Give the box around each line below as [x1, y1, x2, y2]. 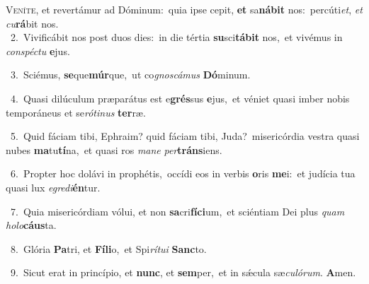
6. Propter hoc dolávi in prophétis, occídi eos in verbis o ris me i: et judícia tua [10, 166, 356, 181]
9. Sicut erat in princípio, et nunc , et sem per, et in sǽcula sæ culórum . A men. [10, 265, 356, 280]
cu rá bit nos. [6, 16, 59, 30]
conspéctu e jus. [6, 43, 70, 58]
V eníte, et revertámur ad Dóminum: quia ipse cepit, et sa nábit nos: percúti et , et [6, 2, 363, 16]
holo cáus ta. [6, 218, 57, 232]
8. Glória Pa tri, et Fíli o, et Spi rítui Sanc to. [10, 241, 207, 256]
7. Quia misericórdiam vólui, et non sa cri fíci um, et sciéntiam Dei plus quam [10, 203, 345, 218]
